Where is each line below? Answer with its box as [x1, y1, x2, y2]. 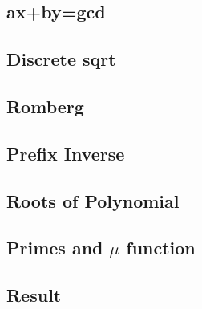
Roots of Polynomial [6, 188, 180, 213]
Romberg [6, 93, 84, 118]
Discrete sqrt [6, 47, 116, 71]
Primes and [6, 235, 103, 260]
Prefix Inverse [6, 140, 125, 165]
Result [6, 283, 62, 307]
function [126, 235, 196, 260]
